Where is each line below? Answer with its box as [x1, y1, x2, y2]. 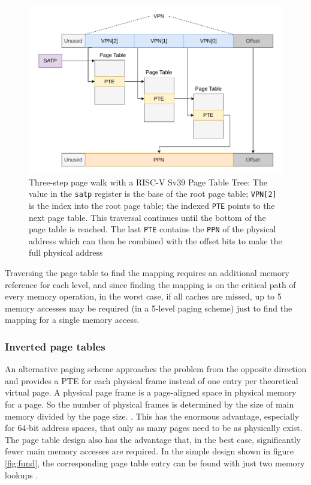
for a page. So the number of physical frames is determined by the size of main [5, 398, 294, 411]
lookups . [5, 468, 38, 481]
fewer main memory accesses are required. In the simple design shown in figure [5, 445, 294, 457]
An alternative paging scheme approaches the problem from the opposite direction [5, 363, 307, 375]
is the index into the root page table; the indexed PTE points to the [29, 199, 275, 211]
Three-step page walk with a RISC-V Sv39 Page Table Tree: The [29, 175, 267, 188]
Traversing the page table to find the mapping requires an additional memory [5, 267, 289, 279]
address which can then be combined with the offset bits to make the [29, 234, 282, 247]
